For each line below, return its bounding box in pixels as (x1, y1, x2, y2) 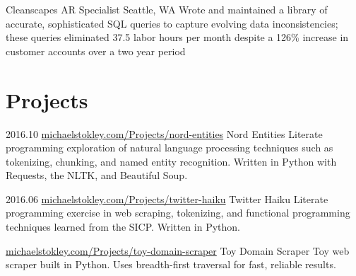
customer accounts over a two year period (6, 43, 186, 58)
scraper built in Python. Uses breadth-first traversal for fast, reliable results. (6, 257, 336, 272)
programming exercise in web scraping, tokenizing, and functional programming (6, 205, 350, 220)
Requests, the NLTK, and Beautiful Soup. (6, 168, 188, 183)
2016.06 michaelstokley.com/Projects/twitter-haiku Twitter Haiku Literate (6, 191, 328, 206)
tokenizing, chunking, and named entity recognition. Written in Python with (6, 154, 337, 168)
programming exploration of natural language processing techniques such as (6, 140, 333, 155)
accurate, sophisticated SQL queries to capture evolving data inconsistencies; (6, 16, 338, 30)
